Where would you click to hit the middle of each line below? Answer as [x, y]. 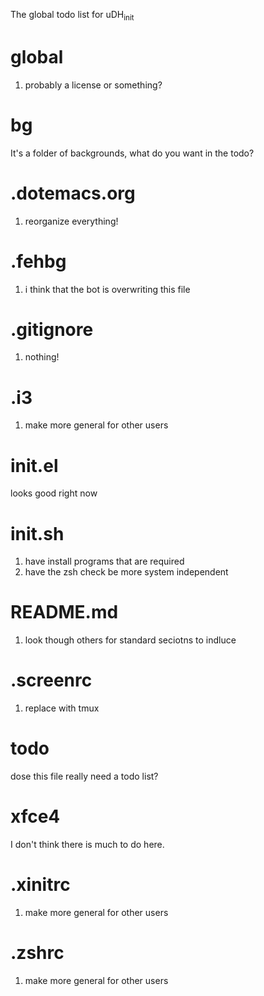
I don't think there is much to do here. [87, 845]
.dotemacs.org [73, 193]
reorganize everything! [71, 221]
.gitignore [52, 329]
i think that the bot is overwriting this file [107, 289]
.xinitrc [40, 885]
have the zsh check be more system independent [126, 572]
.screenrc [51, 680]
